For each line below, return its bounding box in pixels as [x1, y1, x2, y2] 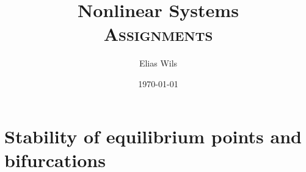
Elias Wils [139, 57, 178, 70]
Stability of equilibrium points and [4, 123, 302, 148]
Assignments [103, 21, 213, 46]
